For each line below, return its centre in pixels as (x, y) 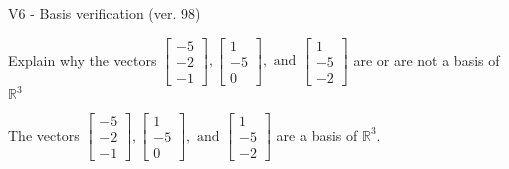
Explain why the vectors (82, 59)
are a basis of (317, 134)
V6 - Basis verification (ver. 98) (104, 13)
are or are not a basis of (426, 59)
